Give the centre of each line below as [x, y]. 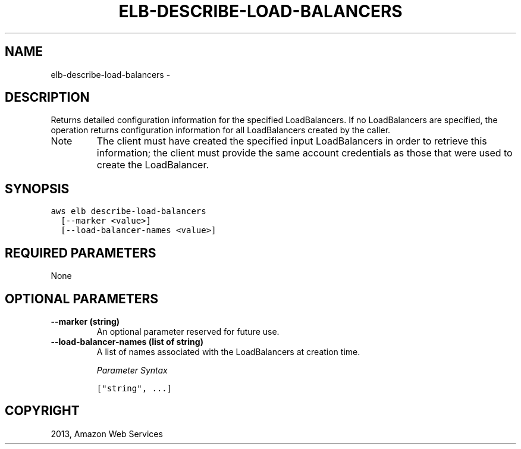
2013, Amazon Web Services [107, 434]
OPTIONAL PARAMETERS [82, 299]
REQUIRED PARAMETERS [81, 253]
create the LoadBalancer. [153, 165]
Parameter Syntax [132, 370]
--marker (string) [85, 321]
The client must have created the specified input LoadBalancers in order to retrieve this [292, 141]
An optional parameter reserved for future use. [188, 331]
